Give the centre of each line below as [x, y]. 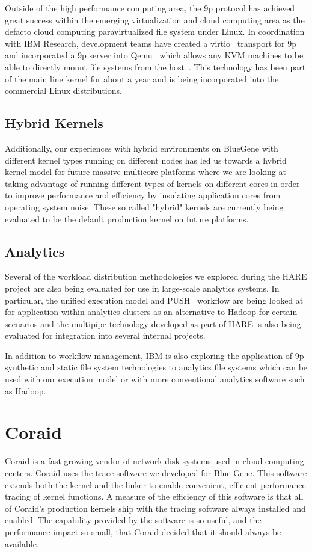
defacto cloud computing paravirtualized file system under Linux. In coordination [155, 32]
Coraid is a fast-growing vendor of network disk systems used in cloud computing [154, 461]
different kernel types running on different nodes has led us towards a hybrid [146, 160]
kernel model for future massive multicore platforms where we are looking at [145, 172]
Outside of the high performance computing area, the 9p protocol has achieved [150, 8]
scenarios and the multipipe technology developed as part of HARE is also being [153, 323]
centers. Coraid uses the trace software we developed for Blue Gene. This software [156, 472]
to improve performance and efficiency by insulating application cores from [143, 195]
